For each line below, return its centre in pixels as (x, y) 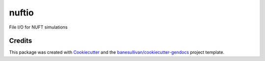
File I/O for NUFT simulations (38, 27)
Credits (21, 41)
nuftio (21, 13)
